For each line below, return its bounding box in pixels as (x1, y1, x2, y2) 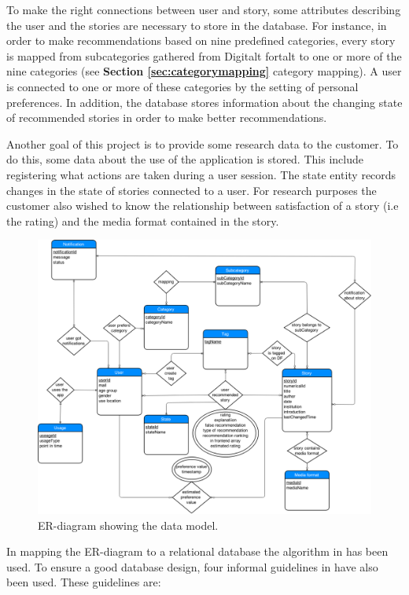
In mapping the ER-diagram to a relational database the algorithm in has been (6, 543, 389, 560)
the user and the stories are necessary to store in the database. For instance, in (6, 17, 387, 33)
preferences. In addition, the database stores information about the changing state (6, 94, 403, 110)
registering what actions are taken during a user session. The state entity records (6, 166, 396, 182)
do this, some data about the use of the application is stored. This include (6, 151, 363, 167)
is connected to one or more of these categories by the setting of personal (6, 78, 359, 94)
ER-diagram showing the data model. (38, 516, 219, 533)
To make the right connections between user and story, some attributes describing (6, 2, 401, 17)
